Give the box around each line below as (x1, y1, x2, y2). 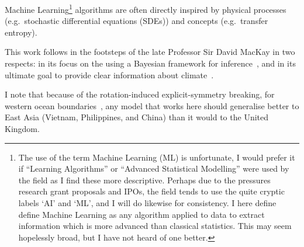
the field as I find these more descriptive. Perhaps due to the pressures (18, 173, 271, 186)
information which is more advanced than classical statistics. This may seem (18, 220, 292, 232)
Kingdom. (5, 123, 40, 134)
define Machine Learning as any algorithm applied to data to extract (18, 208, 265, 220)
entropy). (5, 26, 37, 38)
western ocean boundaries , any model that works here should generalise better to (5, 99, 299, 112)
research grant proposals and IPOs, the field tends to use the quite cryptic (18, 185, 285, 197)
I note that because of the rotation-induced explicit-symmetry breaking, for (5, 88, 275, 100)
